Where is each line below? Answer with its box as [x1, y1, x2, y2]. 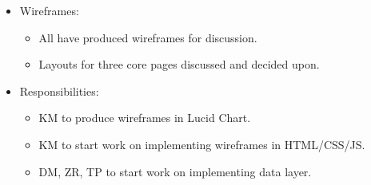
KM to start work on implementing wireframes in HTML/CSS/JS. [38, 136, 365, 152]
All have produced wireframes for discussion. [38, 29, 257, 45]
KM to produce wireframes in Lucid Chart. [38, 109, 251, 126]
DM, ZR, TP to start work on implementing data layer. [38, 163, 312, 179]
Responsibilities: [19, 82, 99, 99]
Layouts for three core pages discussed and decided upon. [38, 56, 320, 73]
